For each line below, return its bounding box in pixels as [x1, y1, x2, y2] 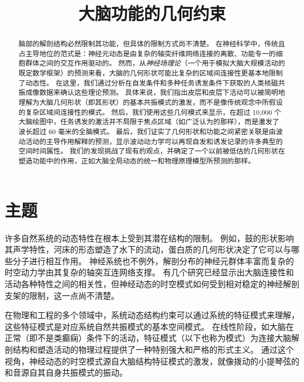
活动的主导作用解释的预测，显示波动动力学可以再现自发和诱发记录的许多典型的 [25, 136, 283, 146]
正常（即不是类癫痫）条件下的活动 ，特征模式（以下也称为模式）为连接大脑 [5, 332, 291, 344]
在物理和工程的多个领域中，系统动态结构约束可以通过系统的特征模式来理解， [5, 309, 299, 321]
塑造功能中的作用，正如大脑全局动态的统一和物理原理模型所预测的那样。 [18, 156, 255, 166]
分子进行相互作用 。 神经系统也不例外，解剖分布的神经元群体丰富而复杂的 [12, 254, 294, 267]
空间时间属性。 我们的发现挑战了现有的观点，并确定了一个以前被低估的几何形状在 [18, 146, 285, 156]
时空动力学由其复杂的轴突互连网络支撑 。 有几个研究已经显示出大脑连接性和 [5, 266, 294, 278]
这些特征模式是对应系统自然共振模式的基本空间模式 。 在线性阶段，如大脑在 [5, 320, 294, 332]
